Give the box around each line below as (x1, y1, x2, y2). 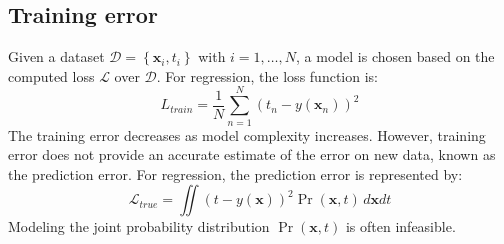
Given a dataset (8, 46, 105, 67)
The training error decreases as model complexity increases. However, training (8, 124, 486, 145)
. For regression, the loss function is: (156, 65, 378, 86)
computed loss (8, 65, 95, 86)
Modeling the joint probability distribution (8, 216, 270, 237)
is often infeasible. (345, 216, 456, 237)
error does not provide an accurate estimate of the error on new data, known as (8, 144, 496, 165)
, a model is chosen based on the (296, 46, 495, 67)
